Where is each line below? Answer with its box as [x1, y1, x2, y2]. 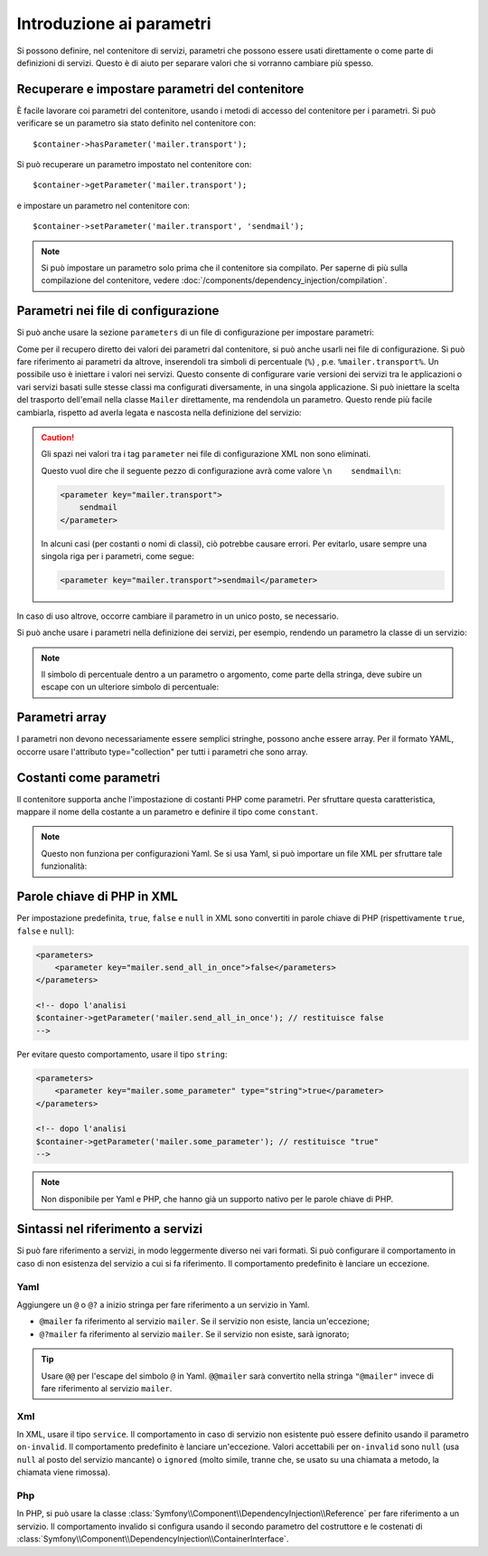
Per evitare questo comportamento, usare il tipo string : [16, 1048, 228, 1059]
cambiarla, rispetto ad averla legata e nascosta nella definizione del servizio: [16, 407, 302, 418]
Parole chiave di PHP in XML [16, 889, 178, 905]
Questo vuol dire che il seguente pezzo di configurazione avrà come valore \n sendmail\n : [41, 465, 401, 476]
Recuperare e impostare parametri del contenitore [16, 81, 305, 97]
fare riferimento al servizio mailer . [41, 1382, 173, 1393]
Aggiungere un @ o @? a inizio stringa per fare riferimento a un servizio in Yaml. [16, 1299, 311, 1310]
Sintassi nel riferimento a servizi [16, 1221, 203, 1237]
